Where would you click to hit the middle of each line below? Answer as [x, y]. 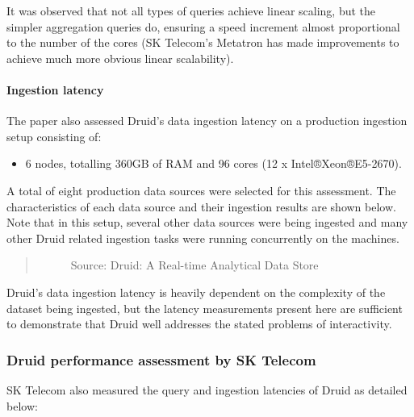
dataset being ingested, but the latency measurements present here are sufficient [205, 308]
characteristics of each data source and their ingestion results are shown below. [201, 206]
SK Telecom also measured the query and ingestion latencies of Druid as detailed [207, 389]
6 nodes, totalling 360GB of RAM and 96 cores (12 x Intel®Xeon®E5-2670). [213, 163]
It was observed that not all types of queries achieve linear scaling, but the [191, 10]
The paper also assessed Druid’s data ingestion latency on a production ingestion [207, 121]
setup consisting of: [54, 136]
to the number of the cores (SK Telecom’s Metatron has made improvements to [203, 42]
